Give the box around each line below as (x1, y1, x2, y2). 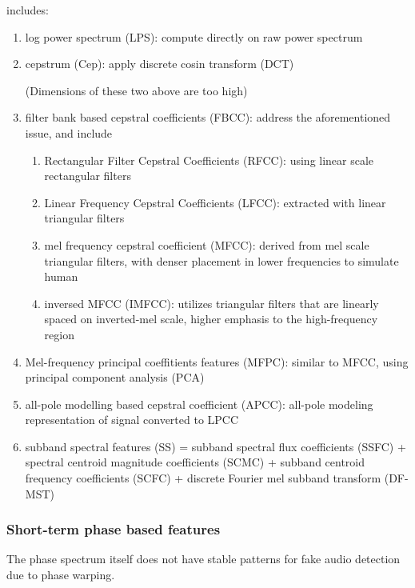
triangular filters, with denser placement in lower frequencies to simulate (44, 252, 399, 269)
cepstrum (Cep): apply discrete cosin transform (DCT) (25, 55, 294, 72)
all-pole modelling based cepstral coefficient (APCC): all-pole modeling (25, 395, 373, 412)
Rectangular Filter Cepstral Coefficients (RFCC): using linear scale (44, 151, 374, 168)
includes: (6, 2, 49, 18)
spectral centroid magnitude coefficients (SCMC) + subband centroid (25, 454, 365, 470)
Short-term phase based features (6, 519, 221, 539)
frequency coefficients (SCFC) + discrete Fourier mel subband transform (25, 470, 381, 486)
